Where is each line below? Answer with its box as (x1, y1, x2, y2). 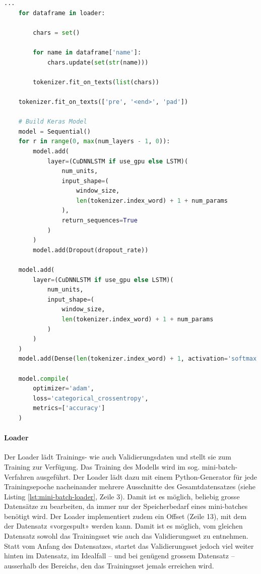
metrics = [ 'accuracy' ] (33, 405, 105, 412)
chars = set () (33, 29, 80, 36)
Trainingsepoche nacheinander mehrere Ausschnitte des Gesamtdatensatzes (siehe (4, 481, 255, 492)
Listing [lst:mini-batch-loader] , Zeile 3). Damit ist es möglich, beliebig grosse (4, 491, 240, 501)
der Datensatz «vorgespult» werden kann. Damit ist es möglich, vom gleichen (4, 521, 243, 531)
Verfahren (4, 471, 34, 482)
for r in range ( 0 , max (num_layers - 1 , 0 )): (18, 138, 170, 145)
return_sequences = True (61, 217, 138, 224)
